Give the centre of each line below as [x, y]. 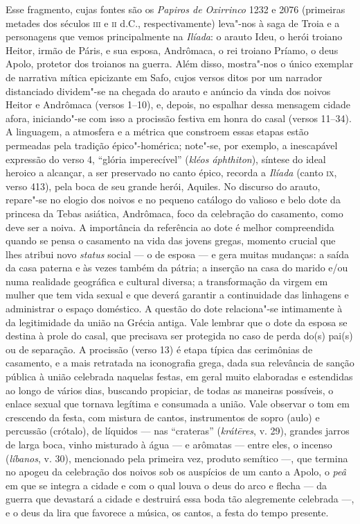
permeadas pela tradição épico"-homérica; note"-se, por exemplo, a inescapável [172, 145]
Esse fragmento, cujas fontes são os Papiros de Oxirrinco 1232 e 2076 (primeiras [175, 9]
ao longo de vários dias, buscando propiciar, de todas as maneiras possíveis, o [170, 390]
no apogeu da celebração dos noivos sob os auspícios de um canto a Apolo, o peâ [176, 472]
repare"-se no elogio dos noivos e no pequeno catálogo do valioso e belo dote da [173, 200]
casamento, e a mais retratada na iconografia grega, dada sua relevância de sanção [180, 363]
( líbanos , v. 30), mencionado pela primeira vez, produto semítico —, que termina [177, 458]
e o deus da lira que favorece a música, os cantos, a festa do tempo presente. [167, 512]
